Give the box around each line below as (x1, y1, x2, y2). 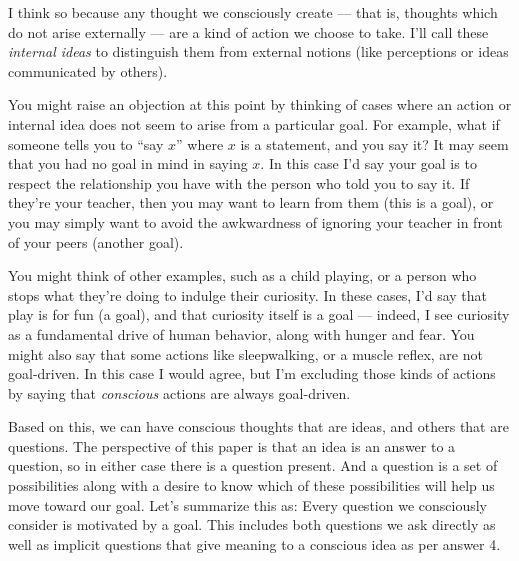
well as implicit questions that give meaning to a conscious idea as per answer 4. (8, 533, 501, 554)
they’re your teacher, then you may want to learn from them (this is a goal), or (8, 192, 494, 213)
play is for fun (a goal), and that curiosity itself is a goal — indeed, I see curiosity (8, 304, 510, 325)
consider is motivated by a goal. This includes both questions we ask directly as (8, 514, 496, 535)
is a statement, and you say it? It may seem (240, 133, 509, 154)
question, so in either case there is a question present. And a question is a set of (8, 455, 498, 476)
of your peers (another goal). (8, 231, 184, 252)
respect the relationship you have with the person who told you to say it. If (8, 172, 470, 193)
